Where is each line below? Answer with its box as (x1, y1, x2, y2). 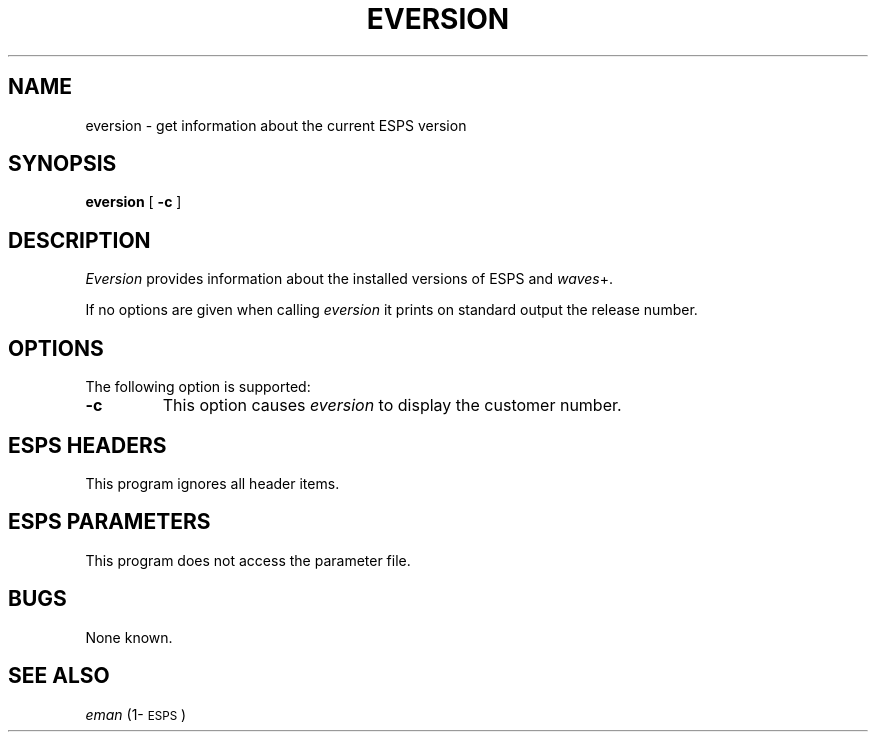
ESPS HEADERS (8, 432, 167, 458)
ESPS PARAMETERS (8, 509, 211, 535)
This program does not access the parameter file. (85, 551, 411, 569)
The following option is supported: (85, 378, 311, 396)
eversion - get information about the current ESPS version (85, 116, 467, 134)
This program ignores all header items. (85, 474, 340, 492)
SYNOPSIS (8, 151, 117, 177)
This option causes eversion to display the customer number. (162, 395, 622, 416)
